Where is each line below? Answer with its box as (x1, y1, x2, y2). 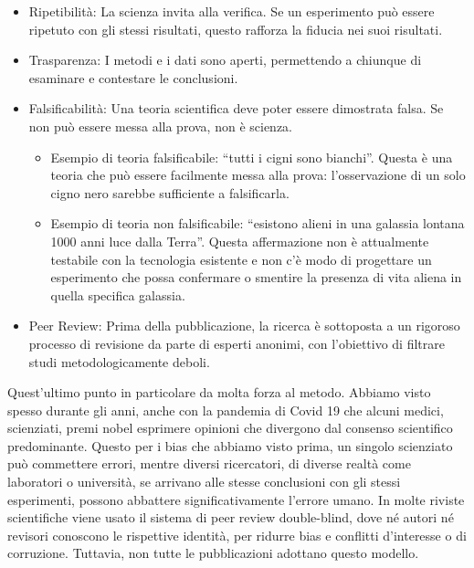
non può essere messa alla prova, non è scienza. (28, 116, 292, 135)
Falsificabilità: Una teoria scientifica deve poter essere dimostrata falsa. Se (28, 99, 444, 118)
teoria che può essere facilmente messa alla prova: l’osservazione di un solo (50, 165, 466, 184)
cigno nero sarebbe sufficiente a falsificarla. (50, 183, 290, 202)
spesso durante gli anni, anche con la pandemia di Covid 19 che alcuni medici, (7, 400, 444, 419)
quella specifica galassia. (50, 285, 185, 304)
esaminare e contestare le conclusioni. (28, 68, 238, 87)
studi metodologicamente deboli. (28, 352, 210, 371)
